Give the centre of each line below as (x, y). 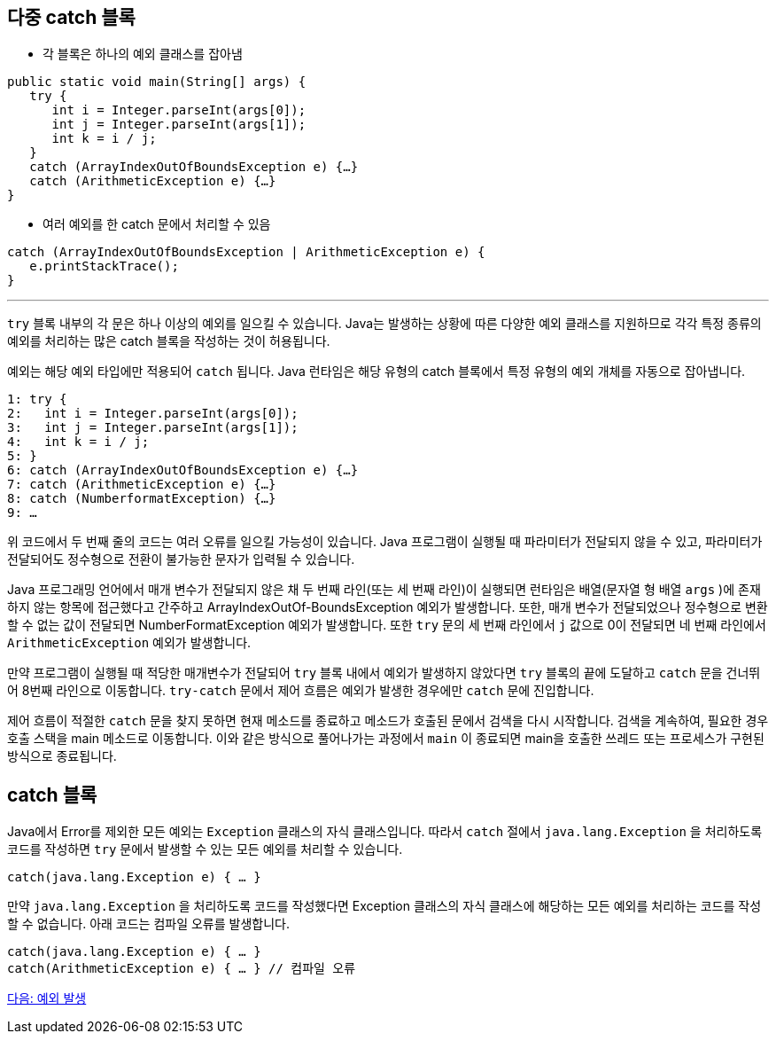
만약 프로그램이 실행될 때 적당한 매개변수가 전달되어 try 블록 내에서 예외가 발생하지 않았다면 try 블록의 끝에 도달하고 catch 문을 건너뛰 (384, 673)
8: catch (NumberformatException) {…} (142, 499)
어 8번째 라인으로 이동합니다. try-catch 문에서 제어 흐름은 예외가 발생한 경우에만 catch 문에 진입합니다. (301, 691)
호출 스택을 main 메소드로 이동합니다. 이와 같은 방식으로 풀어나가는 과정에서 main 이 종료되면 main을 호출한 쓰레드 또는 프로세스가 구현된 (386, 739)
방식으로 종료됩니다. (62, 756)
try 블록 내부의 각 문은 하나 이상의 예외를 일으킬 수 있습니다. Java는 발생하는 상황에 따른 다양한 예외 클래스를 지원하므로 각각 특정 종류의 (384, 324)
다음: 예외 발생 (47, 998)
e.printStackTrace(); (104, 266)
